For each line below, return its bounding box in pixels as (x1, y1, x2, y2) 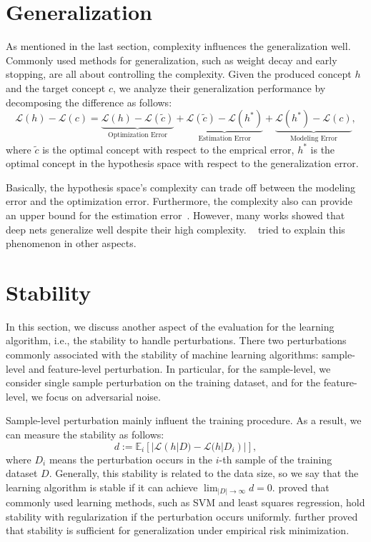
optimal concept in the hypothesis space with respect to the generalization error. (6, 156, 359, 171)
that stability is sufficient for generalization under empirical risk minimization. (6, 523, 350, 538)
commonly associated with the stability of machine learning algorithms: (6, 347, 319, 361)
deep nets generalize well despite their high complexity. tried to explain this (6, 221, 345, 236)
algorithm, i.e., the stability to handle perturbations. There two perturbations (6, 333, 347, 348)
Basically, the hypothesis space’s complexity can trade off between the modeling (6, 179, 356, 194)
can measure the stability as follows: (6, 426, 164, 441)
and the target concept (6, 80, 106, 95)
